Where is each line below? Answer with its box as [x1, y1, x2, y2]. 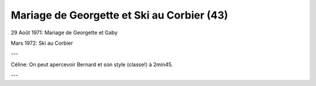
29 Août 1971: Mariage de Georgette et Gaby [11, 29, 118, 36]
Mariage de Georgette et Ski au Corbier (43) [11, 9, 228, 21]
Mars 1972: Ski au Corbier [11, 40, 73, 46]
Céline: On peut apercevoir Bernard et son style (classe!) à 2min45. [11, 61, 173, 68]
